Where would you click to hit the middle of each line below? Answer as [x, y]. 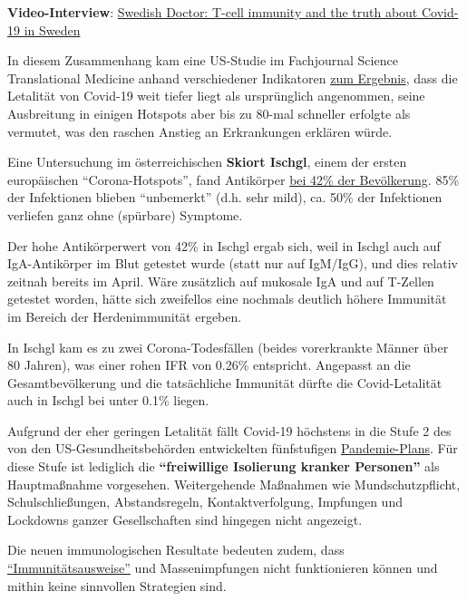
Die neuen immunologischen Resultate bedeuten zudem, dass [176, 550]
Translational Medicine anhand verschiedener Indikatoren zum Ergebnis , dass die [233, 78]
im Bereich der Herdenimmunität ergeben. [125, 316]
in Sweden [52, 29]
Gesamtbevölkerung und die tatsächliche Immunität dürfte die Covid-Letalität [225, 382]
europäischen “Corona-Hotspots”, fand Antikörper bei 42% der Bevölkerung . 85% [233, 179]
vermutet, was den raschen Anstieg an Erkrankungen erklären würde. [200, 131]
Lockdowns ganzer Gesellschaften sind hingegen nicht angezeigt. [185, 519]
